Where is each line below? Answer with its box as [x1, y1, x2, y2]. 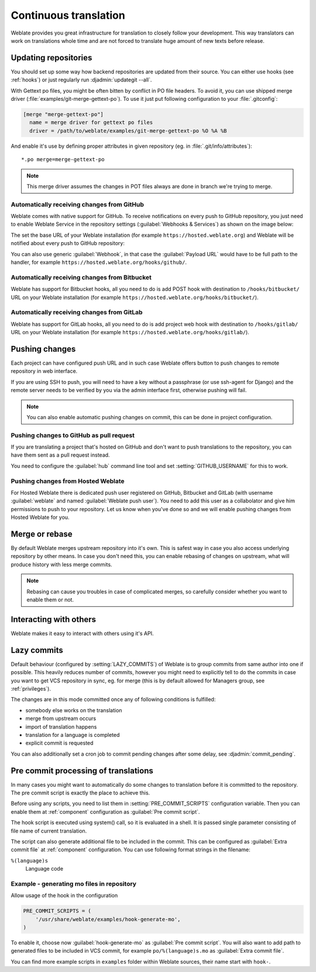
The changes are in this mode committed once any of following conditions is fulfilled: [11, 696, 216, 703]
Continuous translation [11, 9, 125, 22]
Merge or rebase [11, 529, 73, 539]
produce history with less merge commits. [11, 560, 112, 568]
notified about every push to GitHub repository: [11, 240, 125, 247]
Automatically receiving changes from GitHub [11, 200, 145, 208]
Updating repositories [11, 53, 92, 63]
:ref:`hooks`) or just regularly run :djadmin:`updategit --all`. [11, 76, 152, 83]
